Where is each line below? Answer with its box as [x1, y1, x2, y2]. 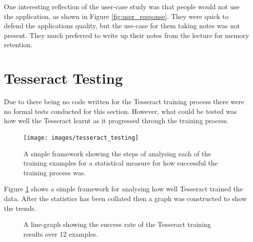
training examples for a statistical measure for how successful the [23, 158, 218, 168]
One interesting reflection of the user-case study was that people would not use [4, 1, 240, 11]
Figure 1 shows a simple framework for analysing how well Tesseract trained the [4, 184, 243, 194]
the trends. [4, 203, 37, 213]
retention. [4, 39, 33, 50]
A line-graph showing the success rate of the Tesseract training [23, 219, 211, 229]
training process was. [23, 167, 86, 177]
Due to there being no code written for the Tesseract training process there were [4, 96, 244, 107]
